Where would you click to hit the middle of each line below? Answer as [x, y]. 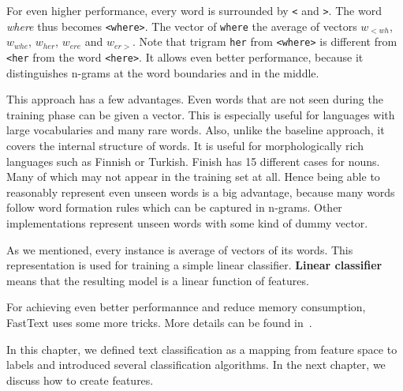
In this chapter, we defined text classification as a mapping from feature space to [202, 349]
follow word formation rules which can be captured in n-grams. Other [174, 207]
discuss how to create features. [80, 380]
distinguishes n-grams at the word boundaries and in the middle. [163, 72]
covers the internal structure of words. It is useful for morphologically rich [185, 145]
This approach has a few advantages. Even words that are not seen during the [195, 99]
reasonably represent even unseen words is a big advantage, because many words [201, 192]
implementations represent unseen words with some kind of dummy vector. [187, 222]
